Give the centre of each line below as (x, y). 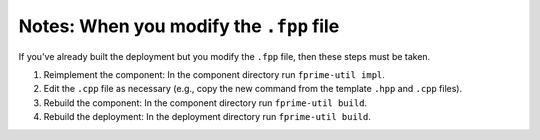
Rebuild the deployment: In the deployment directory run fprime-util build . (207, 117)
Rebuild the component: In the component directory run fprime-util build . (205, 102)
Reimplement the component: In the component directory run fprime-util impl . (214, 74)
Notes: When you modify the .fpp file (179, 26)
